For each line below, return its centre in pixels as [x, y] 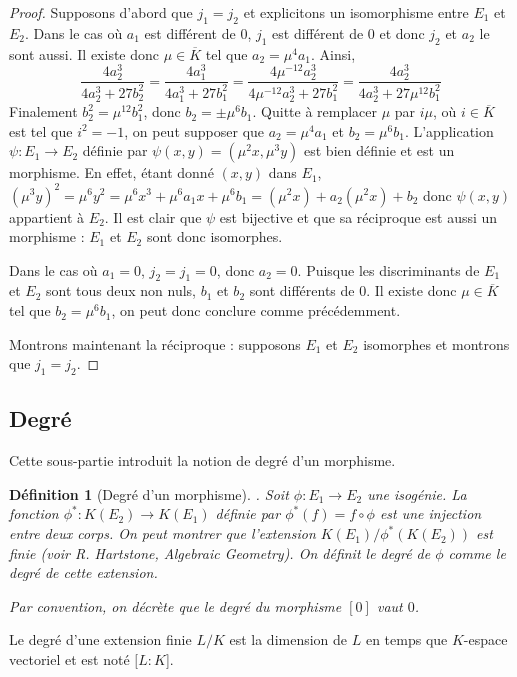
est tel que [41, 130]
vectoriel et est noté [69, 659]
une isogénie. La [417, 493]
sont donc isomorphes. [214, 236]
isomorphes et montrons [436, 343]
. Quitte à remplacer [315, 111]
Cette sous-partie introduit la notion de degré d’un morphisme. [202, 460]
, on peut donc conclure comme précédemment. [256, 310]
